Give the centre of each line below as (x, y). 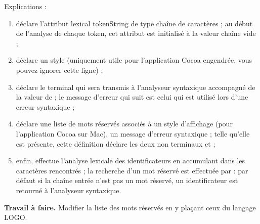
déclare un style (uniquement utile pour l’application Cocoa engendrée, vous (134, 60)
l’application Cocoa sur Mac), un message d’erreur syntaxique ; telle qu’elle (133, 133)
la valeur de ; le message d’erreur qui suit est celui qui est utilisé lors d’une (132, 97)
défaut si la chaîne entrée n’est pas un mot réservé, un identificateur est (127, 180)
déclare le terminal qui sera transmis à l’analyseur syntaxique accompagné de (136, 87)
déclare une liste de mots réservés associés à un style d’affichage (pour (124, 124)
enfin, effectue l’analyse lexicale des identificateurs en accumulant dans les (131, 161)
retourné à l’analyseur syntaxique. (69, 190)
